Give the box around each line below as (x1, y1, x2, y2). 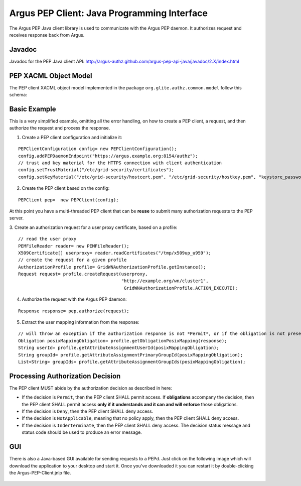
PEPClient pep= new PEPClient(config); (18, 197, 119, 203)
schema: (9, 92, 27, 98)
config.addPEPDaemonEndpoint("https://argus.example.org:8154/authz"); (18, 153, 198, 159)
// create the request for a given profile (18, 257, 127, 263)
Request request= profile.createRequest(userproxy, (18, 271, 148, 277)
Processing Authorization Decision (9, 372, 121, 380)
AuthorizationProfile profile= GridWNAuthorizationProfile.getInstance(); (18, 264, 206, 270)
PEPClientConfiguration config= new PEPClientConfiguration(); (18, 146, 177, 152)
